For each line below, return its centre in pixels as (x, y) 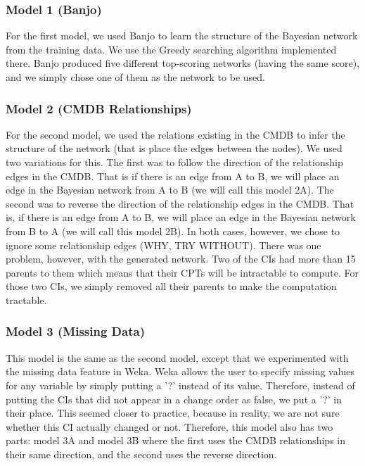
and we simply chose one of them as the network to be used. (135, 77)
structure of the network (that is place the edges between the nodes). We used (174, 148)
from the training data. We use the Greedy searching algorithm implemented (171, 49)
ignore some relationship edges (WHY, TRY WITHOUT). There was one (164, 245)
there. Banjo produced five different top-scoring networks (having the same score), (183, 63)
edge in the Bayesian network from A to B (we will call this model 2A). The (170, 190)
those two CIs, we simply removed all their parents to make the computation (171, 286)
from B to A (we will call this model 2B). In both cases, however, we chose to (173, 231)
